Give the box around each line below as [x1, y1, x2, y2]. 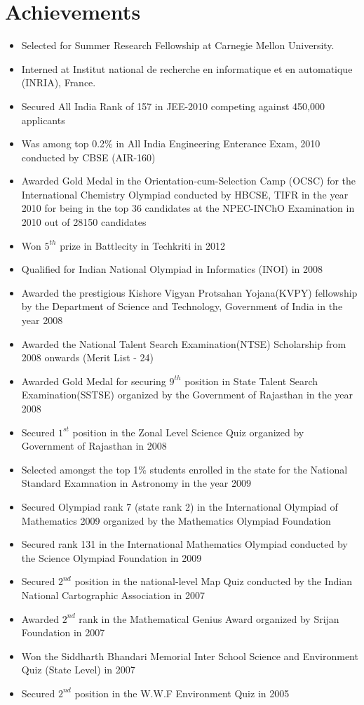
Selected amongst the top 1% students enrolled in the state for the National [21, 462, 348, 476]
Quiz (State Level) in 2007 [21, 662, 135, 677]
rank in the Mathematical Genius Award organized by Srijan [79, 611, 339, 626]
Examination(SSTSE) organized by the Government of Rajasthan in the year [21, 387, 353, 402]
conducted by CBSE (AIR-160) [21, 149, 156, 164]
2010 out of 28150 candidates [21, 215, 147, 229]
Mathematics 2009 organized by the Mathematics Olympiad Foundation [21, 513, 331, 528]
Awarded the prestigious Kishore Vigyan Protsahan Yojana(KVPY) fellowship [21, 285, 358, 300]
